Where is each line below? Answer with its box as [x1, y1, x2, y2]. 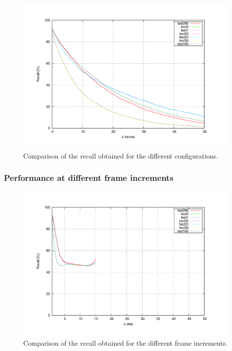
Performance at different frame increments [4, 171, 174, 183]
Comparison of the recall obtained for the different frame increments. [23, 338, 228, 348]
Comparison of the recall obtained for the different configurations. [23, 151, 218, 161]
